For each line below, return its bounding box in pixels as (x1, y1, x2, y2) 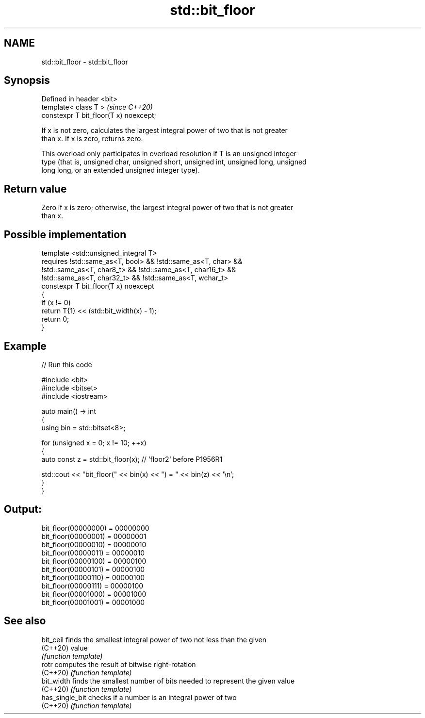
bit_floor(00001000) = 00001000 (41, 589, 147, 598)
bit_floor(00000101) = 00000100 (41, 565, 145, 573)
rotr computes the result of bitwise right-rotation (41, 660, 196, 669)
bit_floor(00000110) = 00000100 (41, 573, 145, 582)
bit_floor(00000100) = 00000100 (41, 556, 147, 565)
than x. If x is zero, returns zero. (41, 134, 143, 143)
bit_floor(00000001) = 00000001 (41, 532, 147, 540)
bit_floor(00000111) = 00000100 (41, 581, 144, 590)
